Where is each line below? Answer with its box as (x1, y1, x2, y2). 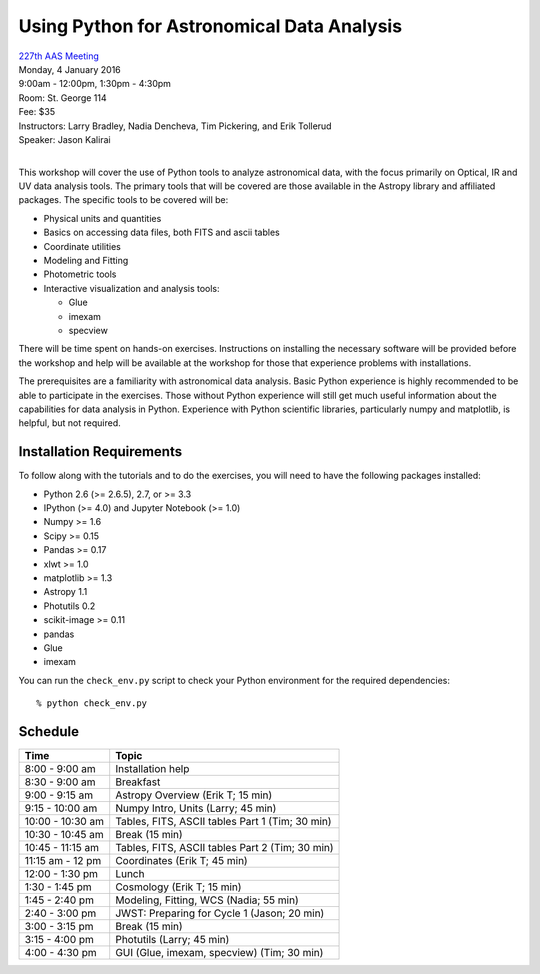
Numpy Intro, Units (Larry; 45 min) (115, 801, 277, 815)
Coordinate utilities (43, 240, 122, 252)
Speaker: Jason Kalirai (18, 133, 111, 145)
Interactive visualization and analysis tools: (43, 282, 220, 294)
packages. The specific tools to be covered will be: (18, 194, 229, 206)
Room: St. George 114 (18, 91, 107, 104)
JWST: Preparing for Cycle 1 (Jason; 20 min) (115, 906, 325, 920)
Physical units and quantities (43, 212, 162, 224)
